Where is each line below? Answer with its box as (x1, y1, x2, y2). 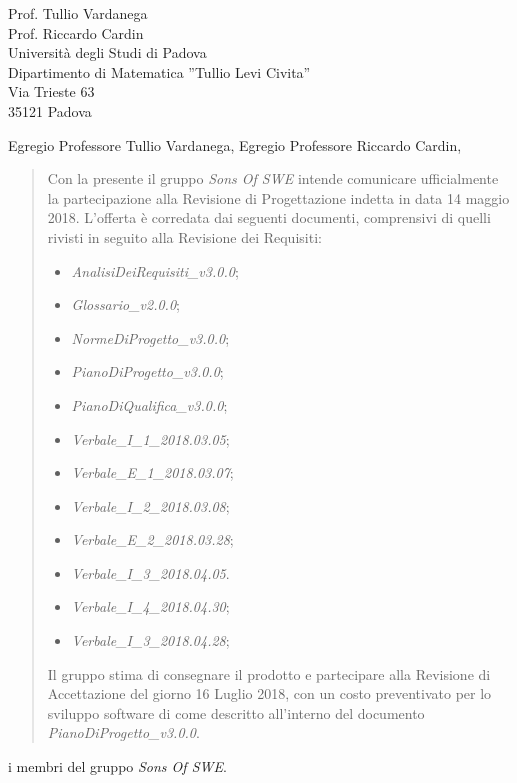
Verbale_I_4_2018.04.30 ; (71, 596, 230, 617)
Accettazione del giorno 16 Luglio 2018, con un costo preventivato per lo (47, 683, 492, 704)
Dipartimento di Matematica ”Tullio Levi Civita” (8, 61, 311, 82)
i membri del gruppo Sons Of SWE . (8, 756, 227, 777)
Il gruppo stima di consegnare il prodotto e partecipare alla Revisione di (47, 663, 491, 684)
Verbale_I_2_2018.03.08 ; (71, 495, 230, 516)
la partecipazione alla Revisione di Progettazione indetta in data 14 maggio (47, 187, 510, 208)
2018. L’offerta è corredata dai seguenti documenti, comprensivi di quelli (47, 207, 491, 228)
